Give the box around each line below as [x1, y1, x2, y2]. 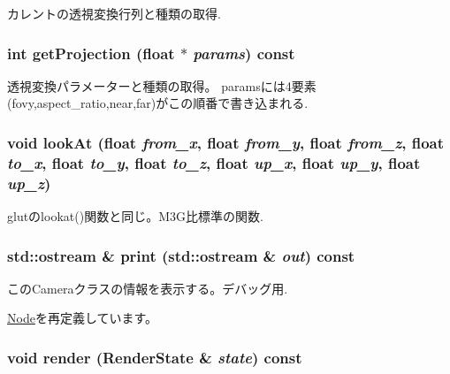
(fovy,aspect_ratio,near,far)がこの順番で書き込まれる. [7, 94, 309, 112]
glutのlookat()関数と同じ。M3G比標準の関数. [7, 207, 263, 225]
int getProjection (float [7, 42, 175, 64]
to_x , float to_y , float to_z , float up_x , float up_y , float [7, 151, 421, 173]
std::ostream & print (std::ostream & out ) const [7, 244, 355, 266]
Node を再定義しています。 [7, 309, 158, 327]
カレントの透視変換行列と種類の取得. [7, 4, 221, 22]
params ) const [193, 42, 295, 64]
